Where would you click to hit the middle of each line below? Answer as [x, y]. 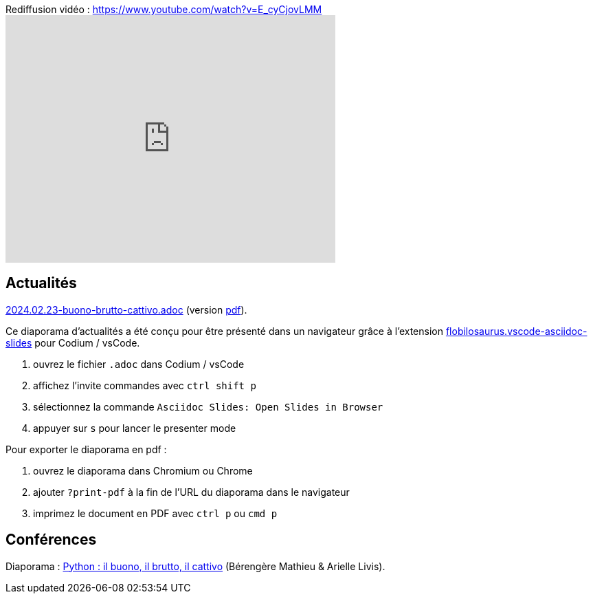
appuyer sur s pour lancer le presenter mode [135, 428]
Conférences [51, 540]
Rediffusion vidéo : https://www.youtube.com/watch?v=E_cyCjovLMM [164, 9]
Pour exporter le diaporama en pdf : [86, 449]
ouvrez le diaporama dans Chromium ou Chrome [143, 470]
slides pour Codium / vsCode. [73, 342]
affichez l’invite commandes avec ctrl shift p [145, 385]
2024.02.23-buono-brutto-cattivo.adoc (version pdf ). [126, 309]
